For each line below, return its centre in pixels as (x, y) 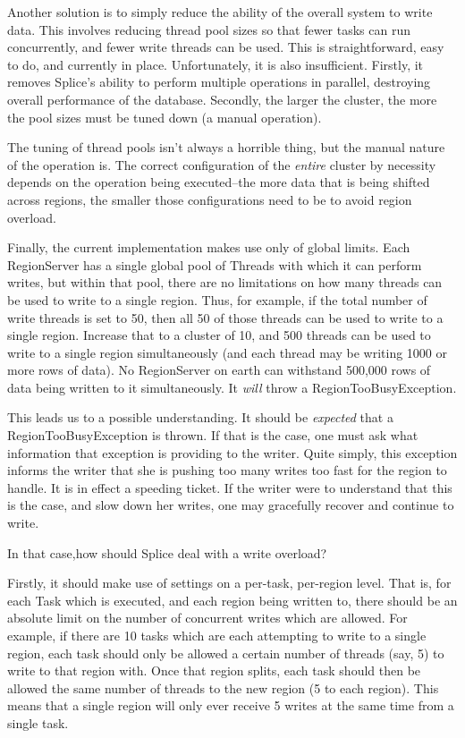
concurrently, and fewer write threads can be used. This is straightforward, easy (226, 47)
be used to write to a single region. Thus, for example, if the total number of (217, 299)
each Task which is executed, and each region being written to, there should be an (232, 600)
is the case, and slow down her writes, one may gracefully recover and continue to (231, 505)
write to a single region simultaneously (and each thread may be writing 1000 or (227, 352)
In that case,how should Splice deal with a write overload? (167, 552)
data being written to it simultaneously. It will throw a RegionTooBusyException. (232, 387)
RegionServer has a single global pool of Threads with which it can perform (215, 264)
